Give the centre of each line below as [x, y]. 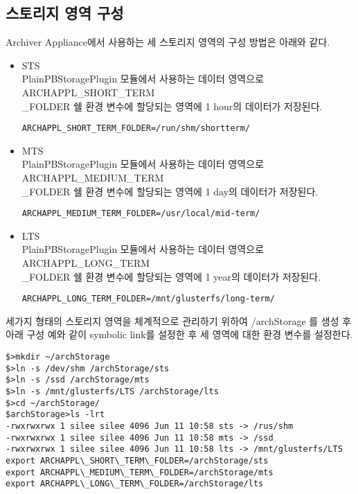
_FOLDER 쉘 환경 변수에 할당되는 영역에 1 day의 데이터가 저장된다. [170, 191]
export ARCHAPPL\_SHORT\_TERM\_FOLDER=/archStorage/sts [137, 460]
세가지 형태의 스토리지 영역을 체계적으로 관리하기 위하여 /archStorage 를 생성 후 [179, 320]
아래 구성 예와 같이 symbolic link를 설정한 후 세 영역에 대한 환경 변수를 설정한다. [179, 334]
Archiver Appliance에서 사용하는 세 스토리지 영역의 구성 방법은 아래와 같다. [168, 42]
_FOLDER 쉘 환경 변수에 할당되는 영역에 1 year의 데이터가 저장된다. [171, 276]
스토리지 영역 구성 [65, 13]
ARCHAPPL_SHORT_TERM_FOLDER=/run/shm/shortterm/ [136, 129]
